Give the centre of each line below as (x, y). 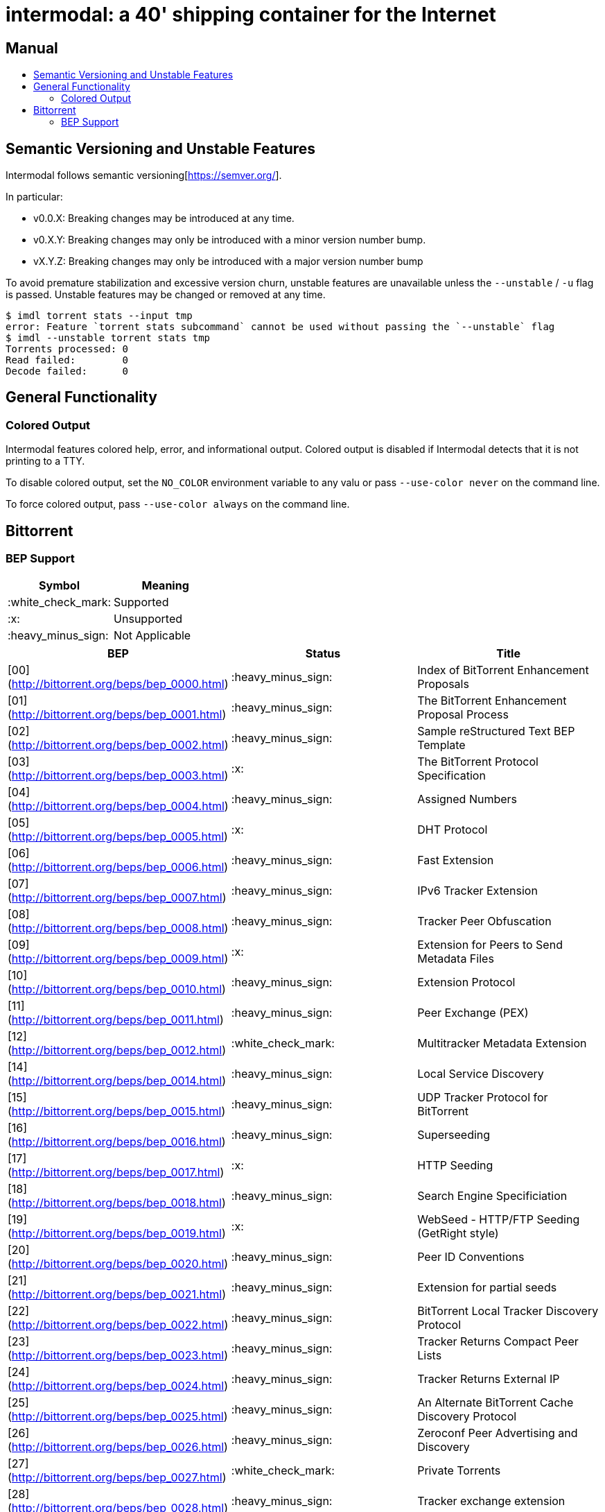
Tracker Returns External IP (489, 1379)
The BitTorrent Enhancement (492, 701)
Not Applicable (152, 636)
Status (323, 654)
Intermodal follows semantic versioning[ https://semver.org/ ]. (144, 175)
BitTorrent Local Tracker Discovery (508, 1311)
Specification (451, 776)
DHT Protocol (453, 830)
